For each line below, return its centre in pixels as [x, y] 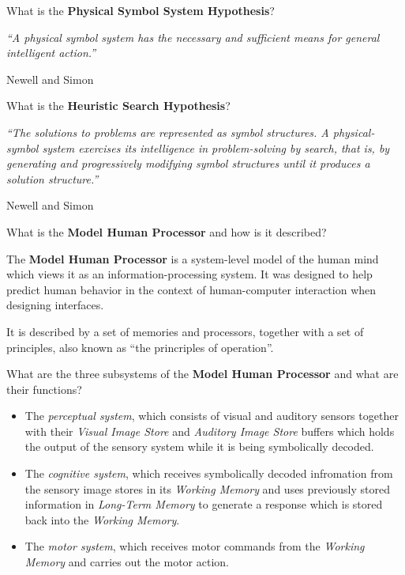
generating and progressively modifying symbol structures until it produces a [188, 163]
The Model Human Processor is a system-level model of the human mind [193, 258]
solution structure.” [52, 178]
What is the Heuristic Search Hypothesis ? [118, 106]
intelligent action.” [51, 53]
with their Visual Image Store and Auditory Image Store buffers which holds [210, 431]
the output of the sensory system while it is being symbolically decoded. [199, 446]
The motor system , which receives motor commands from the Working [195, 546]
